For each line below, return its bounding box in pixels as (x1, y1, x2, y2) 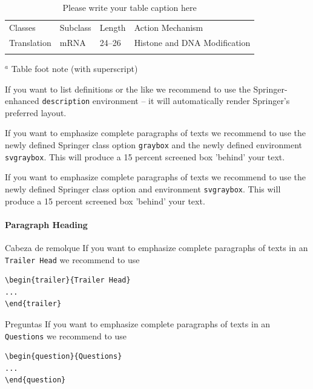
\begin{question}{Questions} (5, 352, 122, 361)
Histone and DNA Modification (134, 36, 251, 48)
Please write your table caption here (62, 1, 197, 13)
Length (99, 21, 126, 33)
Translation (9, 36, 51, 48)
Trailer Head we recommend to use (5, 253, 140, 266)
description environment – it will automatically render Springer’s (42, 94, 290, 107)
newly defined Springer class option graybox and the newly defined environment (5, 139, 303, 151)
